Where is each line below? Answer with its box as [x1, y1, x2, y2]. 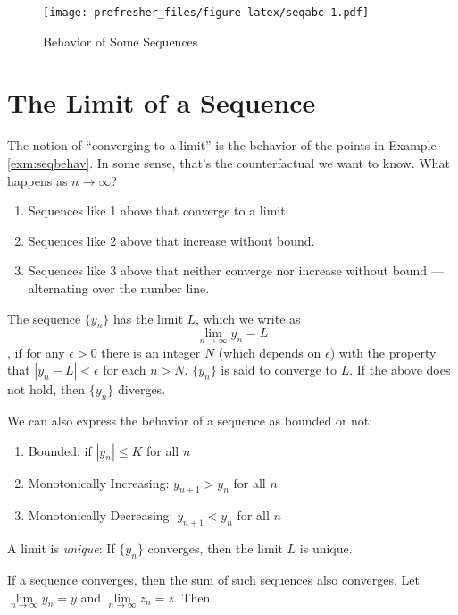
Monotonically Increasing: [28, 473, 170, 492]
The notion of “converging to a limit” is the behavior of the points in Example [7, 136, 437, 155]
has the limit [112, 308, 183, 327]
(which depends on [218, 342, 321, 361]
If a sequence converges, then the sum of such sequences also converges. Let [7, 569, 420, 588]
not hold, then [7, 380, 86, 399]
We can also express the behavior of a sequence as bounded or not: [7, 410, 373, 429]
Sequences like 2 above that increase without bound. [28, 231, 315, 249]
